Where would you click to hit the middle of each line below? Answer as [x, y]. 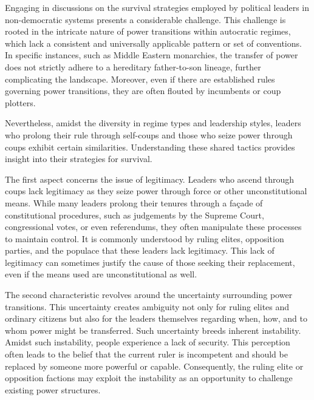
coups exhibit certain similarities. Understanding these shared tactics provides [150, 147]
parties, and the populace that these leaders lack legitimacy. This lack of [140, 250]
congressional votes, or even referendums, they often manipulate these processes [153, 227]
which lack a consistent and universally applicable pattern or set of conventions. [153, 43]
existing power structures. [53, 389]
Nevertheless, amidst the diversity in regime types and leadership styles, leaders [153, 123]
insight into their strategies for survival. [79, 159]
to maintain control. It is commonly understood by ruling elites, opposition [145, 238]
